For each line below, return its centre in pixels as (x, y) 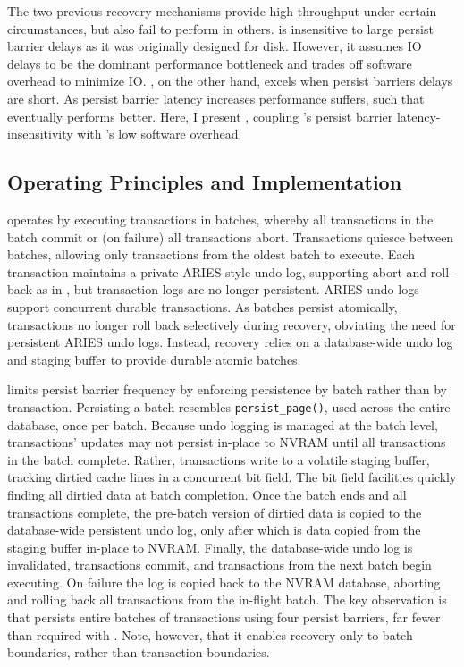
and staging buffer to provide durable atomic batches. (154, 359)
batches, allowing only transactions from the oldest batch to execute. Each (211, 254)
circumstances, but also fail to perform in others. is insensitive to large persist (220, 28)
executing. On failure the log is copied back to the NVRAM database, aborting (224, 582)
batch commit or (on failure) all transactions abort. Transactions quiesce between (231, 236)
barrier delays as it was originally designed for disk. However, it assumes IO (215, 46)
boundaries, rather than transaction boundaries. (139, 652)
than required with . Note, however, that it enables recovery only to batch (210, 634)
